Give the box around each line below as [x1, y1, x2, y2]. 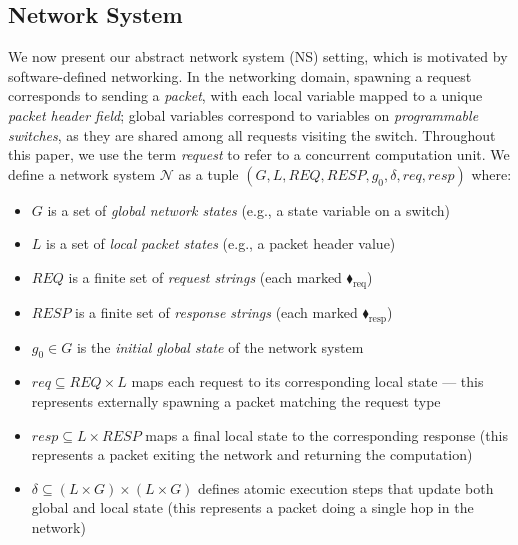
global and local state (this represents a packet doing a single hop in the [31, 497, 474, 518]
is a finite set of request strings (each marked [68, 266, 342, 287]
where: [471, 163, 512, 184]
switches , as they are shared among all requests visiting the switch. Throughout [8, 124, 496, 145]
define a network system [8, 163, 156, 184]
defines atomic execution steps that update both [198, 477, 494, 498]
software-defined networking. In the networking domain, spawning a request [8, 65, 472, 86]
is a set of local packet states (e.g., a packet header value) [46, 233, 396, 254]
